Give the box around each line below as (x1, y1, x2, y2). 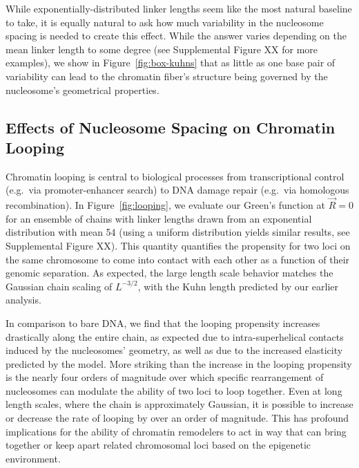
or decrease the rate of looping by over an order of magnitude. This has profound (6, 411, 349, 425)
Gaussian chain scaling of (6, 279, 113, 293)
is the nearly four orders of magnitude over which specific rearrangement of (6, 370, 324, 384)
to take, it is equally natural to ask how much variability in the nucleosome (6, 15, 324, 29)
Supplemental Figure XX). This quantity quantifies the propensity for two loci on (6, 238, 351, 252)
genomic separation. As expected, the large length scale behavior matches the (6, 265, 333, 280)
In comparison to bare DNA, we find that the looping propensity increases (6, 315, 320, 330)
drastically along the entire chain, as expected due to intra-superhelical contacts (6, 329, 344, 344)
